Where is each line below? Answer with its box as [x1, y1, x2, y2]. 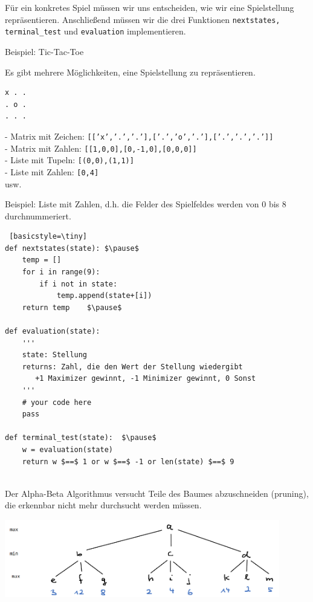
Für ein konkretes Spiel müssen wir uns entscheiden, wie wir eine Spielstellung [5, 1, 294, 13]
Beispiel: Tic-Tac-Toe [5, 45, 84, 57]
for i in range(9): [22, 268, 100, 277]
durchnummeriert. [5, 209, 71, 222]
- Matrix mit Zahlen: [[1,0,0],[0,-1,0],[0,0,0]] [5, 141, 197, 154]
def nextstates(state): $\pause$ [5, 244, 139, 253]
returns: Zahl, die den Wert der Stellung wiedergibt [22, 362, 243, 371]
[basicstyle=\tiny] [9, 232, 88, 241]
